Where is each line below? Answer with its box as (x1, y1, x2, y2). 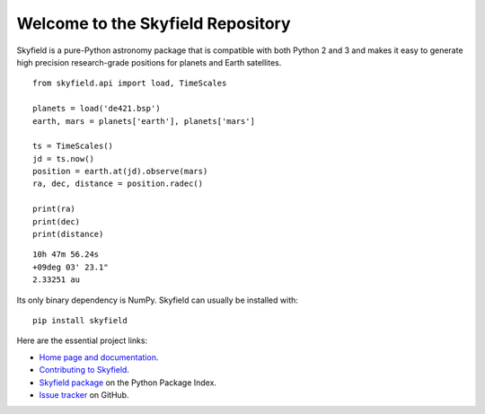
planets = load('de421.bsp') (32, 103, 161, 114)
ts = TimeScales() (32, 141, 114, 152)
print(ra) (32, 204, 75, 215)
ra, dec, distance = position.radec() (32, 179, 204, 189)
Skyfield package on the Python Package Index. (39, 377, 217, 388)
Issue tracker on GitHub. (39, 389, 129, 400)
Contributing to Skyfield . (39, 365, 130, 375)
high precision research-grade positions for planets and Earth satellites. (16, 57, 282, 67)
